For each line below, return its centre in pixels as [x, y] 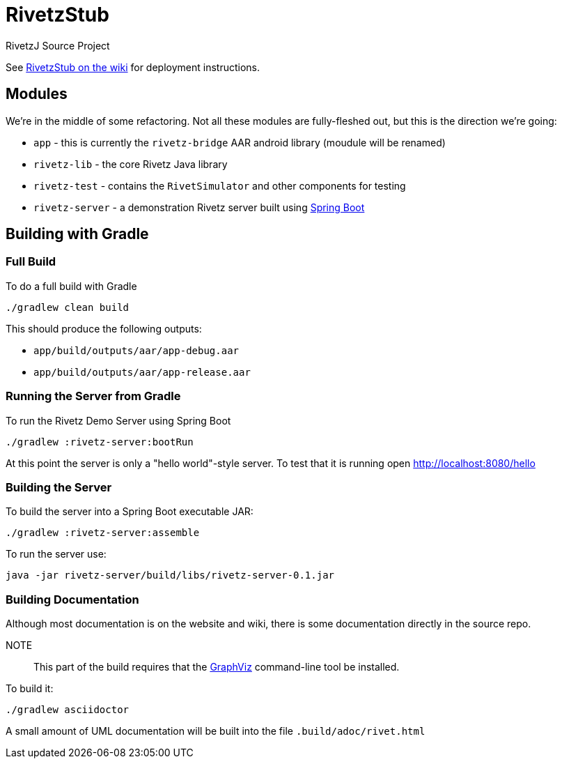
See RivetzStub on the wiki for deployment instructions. [133, 67]
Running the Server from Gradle [93, 396]
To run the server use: [56, 554]
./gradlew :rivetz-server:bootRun [100, 442]
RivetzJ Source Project [58, 45]
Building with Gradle [77, 234]
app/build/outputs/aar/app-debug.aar [136, 350]
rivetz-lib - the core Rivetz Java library [131, 164]
